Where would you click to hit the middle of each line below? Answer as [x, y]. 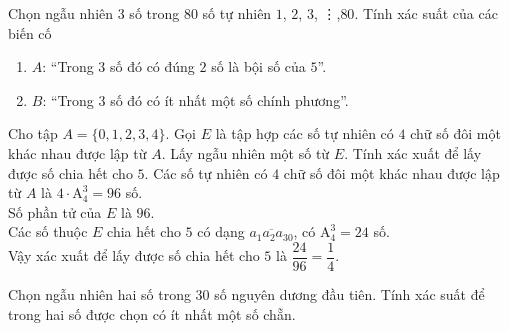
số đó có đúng [152, 66]
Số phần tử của [55, 211]
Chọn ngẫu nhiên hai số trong [99, 294]
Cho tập [33, 133]
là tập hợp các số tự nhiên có [304, 133]
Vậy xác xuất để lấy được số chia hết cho [134, 255]
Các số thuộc [48, 231]
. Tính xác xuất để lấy [413, 152]
